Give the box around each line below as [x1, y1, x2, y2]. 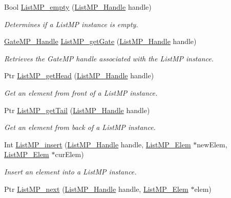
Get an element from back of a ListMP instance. [4, 122, 156, 133]
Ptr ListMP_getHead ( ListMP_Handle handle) [4, 70, 154, 81]
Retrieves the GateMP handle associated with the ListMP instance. [4, 53, 214, 63]
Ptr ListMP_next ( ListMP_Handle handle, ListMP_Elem [4, 183, 188, 194]
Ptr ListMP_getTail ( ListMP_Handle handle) [4, 104, 150, 115]
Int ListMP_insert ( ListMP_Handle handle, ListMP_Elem [4, 139, 191, 149]
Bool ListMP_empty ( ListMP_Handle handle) [4, 2, 152, 12]
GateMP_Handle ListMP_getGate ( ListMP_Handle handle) [4, 36, 197, 47]
